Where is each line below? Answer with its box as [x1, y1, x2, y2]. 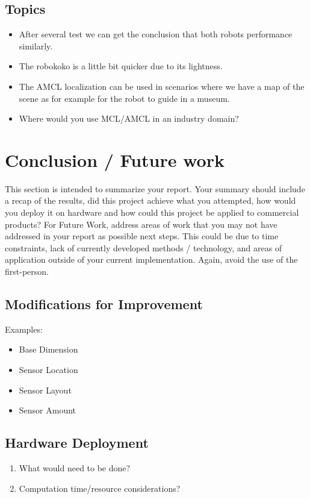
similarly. [19, 39, 53, 52]
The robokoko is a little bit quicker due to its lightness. [19, 60, 223, 72]
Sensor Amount [19, 404, 76, 416]
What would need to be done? [19, 462, 131, 474]
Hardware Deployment [5, 433, 149, 452]
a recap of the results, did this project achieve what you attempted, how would [5, 194, 296, 207]
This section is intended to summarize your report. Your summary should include [5, 182, 305, 195]
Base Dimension [19, 343, 78, 356]
